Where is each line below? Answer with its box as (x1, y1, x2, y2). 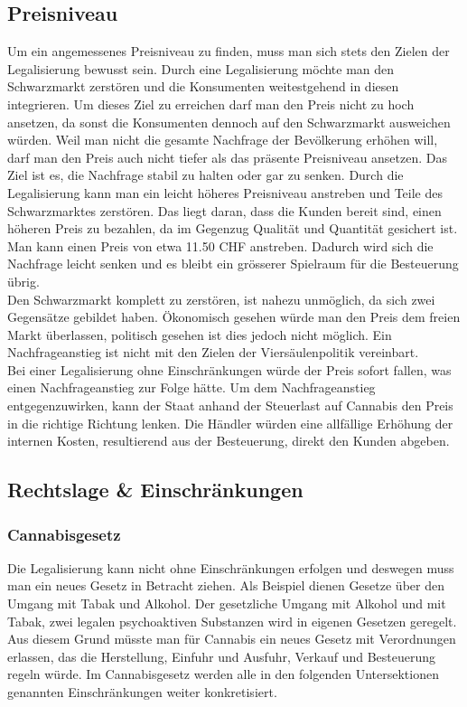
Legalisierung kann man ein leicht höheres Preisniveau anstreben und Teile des (7, 183, 443, 202)
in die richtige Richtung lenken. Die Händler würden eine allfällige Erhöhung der (7, 413, 453, 432)
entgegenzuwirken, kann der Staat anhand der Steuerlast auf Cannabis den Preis (7, 396, 453, 415)
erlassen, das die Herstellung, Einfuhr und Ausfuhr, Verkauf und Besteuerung (7, 646, 436, 665)
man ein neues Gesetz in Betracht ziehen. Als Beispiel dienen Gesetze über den (7, 576, 444, 595)
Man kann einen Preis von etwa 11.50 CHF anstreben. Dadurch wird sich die (7, 236, 434, 255)
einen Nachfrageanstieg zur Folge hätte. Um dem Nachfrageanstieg (7, 378, 376, 397)
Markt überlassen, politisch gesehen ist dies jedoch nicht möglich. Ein (7, 325, 392, 344)
